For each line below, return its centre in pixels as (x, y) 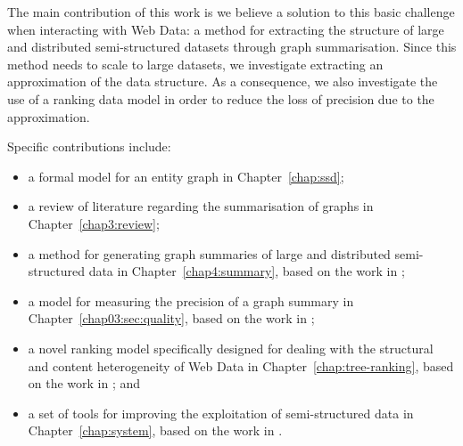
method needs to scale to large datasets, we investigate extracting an (195, 64)
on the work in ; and (84, 383)
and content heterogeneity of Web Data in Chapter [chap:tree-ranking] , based (241, 365)
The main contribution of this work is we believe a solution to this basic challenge (231, 12)
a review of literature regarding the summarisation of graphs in (201, 206)
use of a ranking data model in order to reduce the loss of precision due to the (221, 98)
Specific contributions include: (89, 146)
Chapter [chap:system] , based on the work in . (155, 430)
